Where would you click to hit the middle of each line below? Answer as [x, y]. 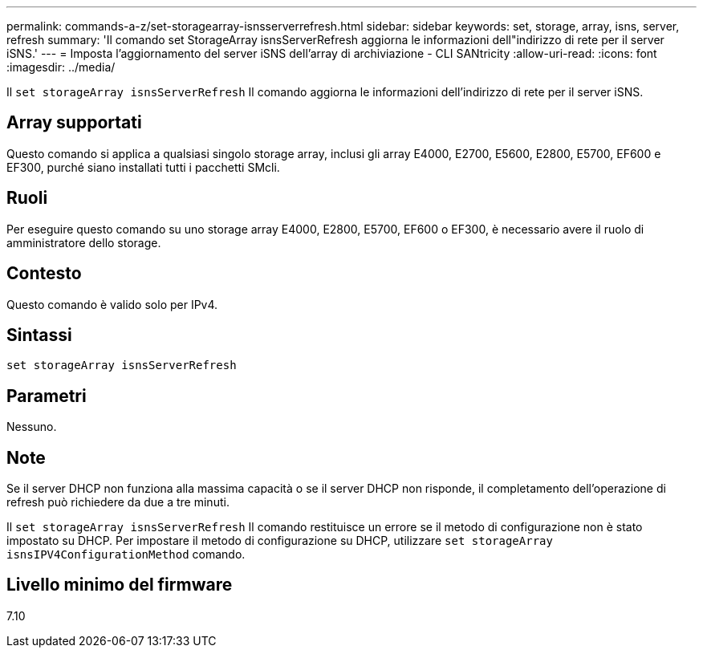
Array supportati [74, 123]
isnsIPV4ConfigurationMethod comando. [126, 554]
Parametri [47, 396]
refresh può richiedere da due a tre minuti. [118, 502]
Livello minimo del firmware [120, 585]
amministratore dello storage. [84, 242]
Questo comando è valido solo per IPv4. [112, 304]
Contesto [44, 274]
